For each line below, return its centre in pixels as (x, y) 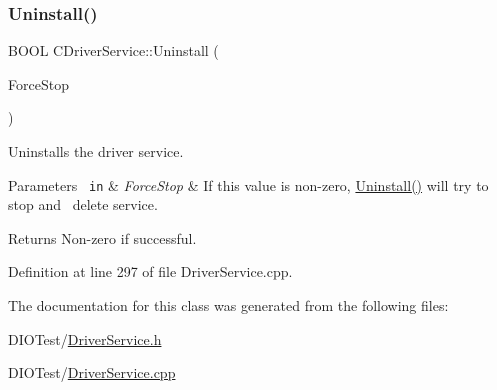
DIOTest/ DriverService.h (85, 338)
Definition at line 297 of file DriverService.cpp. (150, 271)
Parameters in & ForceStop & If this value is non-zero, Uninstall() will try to (248, 184)
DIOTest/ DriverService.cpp (92, 372)
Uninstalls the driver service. (96, 151)
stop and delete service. (83, 204)
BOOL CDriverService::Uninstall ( (113, 50)
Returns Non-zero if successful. (102, 237)
